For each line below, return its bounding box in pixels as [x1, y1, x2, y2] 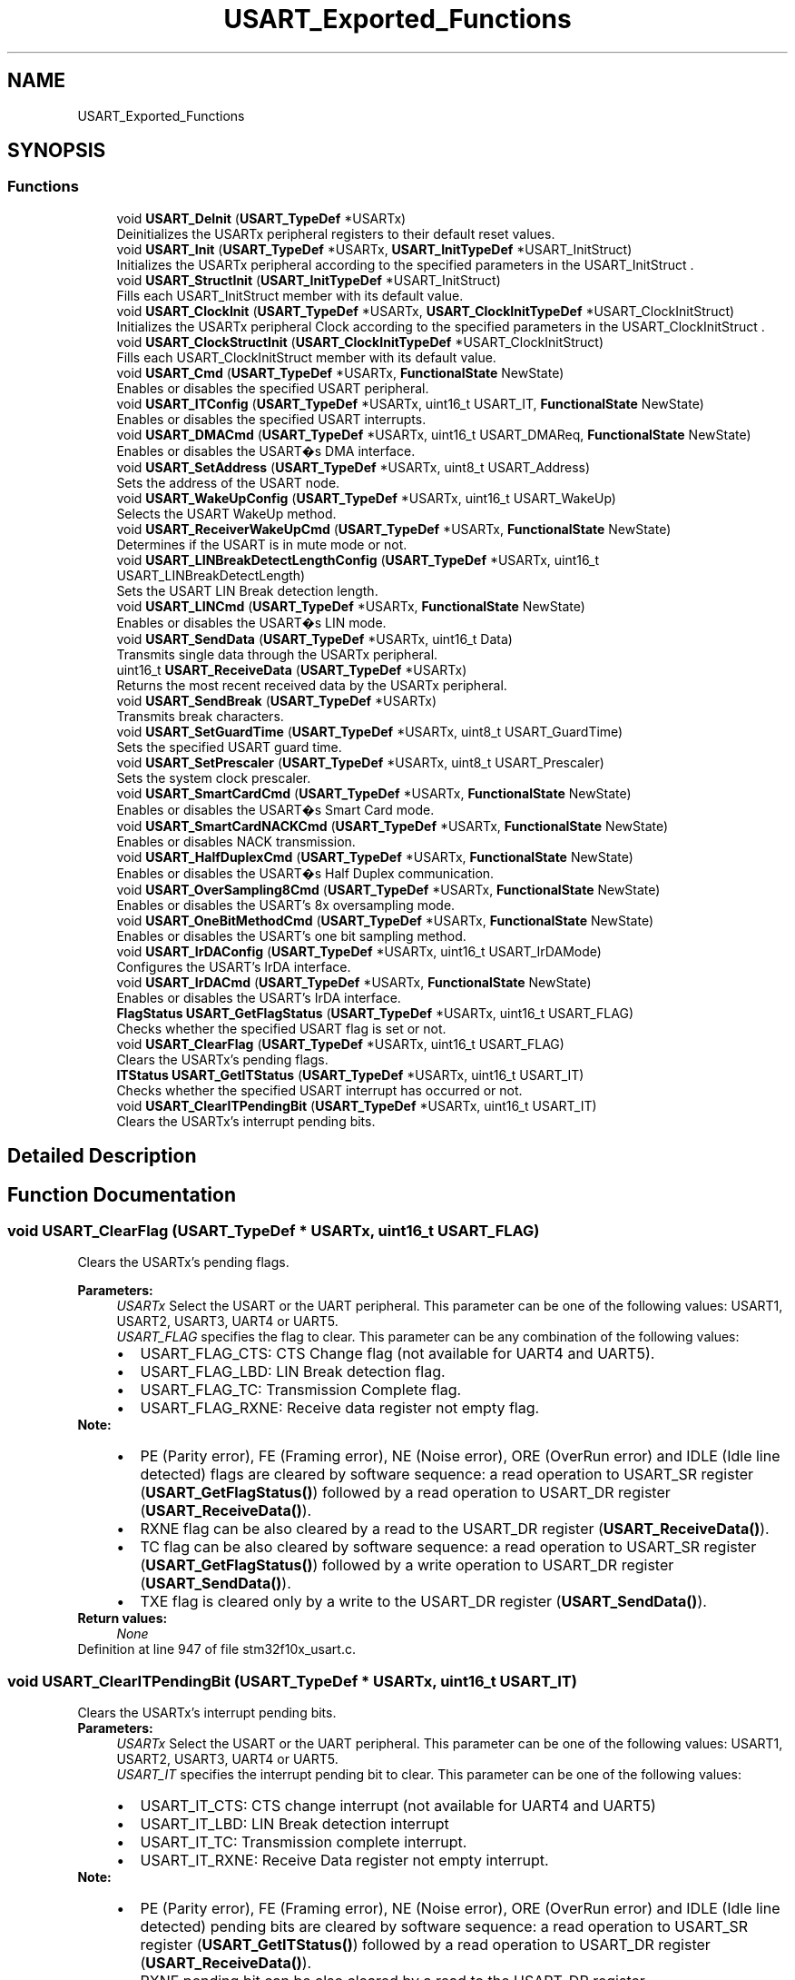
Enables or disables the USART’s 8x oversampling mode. [116, 896, 456, 913]
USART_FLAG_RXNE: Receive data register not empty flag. [140, 1399, 540, 1418]
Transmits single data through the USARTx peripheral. [116, 646, 438, 662]
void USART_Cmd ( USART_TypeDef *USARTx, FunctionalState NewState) [116, 364, 564, 381]
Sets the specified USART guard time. [116, 738, 342, 755]
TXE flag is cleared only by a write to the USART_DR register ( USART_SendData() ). [140, 1592, 707, 1611]
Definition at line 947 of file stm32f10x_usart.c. [77, 1641, 356, 1658]
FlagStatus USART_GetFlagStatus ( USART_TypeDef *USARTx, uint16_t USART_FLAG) [116, 1005, 634, 1021]
